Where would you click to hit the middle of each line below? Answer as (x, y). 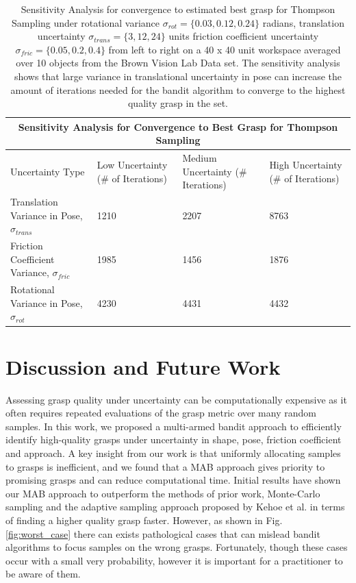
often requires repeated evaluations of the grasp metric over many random (161, 413)
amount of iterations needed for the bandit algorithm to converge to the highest (178, 89)
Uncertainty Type (48, 171)
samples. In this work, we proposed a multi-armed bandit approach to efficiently (174, 426)
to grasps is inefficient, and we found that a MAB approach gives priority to (165, 466)
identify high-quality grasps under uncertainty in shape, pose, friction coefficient (174, 439)
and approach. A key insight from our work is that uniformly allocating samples (173, 453)
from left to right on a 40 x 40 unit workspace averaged (225, 49)
